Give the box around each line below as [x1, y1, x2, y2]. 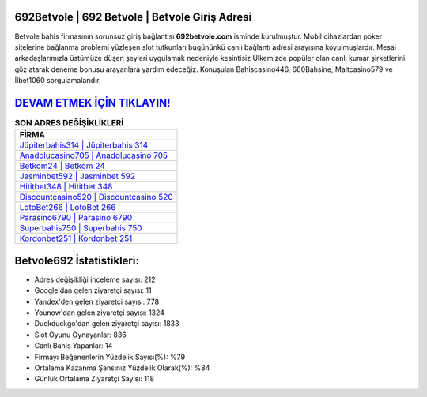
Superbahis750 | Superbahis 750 [19, 223, 142, 234]
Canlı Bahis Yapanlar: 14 [34, 341, 113, 350]
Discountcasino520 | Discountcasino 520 [19, 192, 173, 203]
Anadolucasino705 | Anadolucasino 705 [19, 150, 168, 161]
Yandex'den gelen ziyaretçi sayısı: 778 [34, 297, 160, 306]
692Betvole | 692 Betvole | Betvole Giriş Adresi [14, 10, 252, 24]
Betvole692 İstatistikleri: [14, 253, 140, 268]
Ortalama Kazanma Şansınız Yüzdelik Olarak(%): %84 [34, 363, 210, 373]
